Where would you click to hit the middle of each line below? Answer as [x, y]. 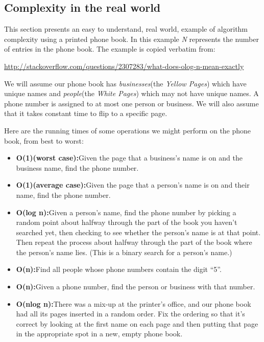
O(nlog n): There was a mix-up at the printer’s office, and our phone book [134, 303]
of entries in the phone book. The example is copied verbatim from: [110, 49]
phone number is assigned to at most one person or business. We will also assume [131, 103]
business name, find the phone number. [77, 167]
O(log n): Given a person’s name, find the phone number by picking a [126, 212]
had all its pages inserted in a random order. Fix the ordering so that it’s [130, 314]
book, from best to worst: [44, 140]
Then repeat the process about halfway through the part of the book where [134, 242]
